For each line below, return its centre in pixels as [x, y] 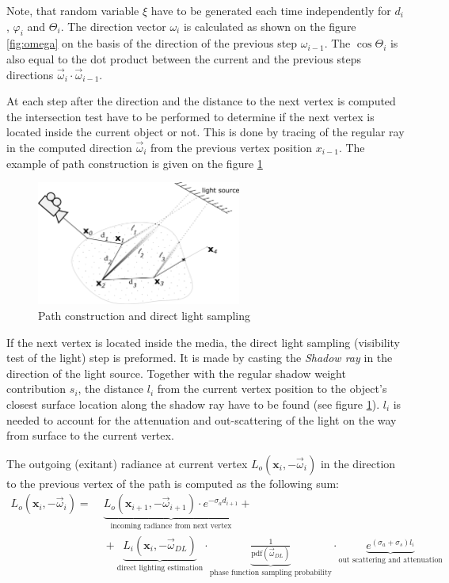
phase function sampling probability [270, 573]
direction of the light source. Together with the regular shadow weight [176, 373]
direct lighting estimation [160, 568]
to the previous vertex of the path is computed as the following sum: [173, 483]
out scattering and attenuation [390, 560]
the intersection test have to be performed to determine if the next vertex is [190, 116]
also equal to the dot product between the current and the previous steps [184, 58]
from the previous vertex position [232, 147]
